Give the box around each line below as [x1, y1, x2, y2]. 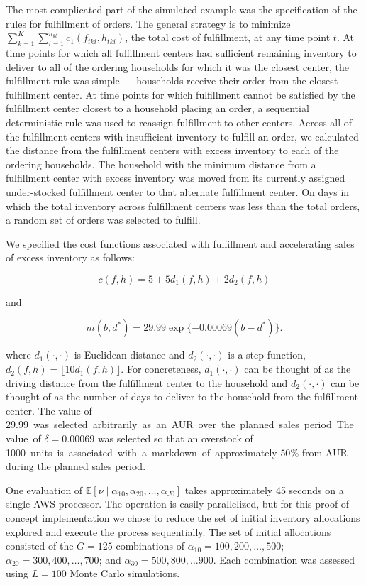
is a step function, [228, 347, 306, 362]
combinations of [116, 538, 184, 553]
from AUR [301, 444, 348, 459]
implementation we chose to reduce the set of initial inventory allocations [42, 510, 360, 525]
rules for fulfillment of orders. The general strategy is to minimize [6, 16, 291, 31]
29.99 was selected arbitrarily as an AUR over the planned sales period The [6, 417, 354, 432]
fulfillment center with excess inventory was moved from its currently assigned [6, 170, 345, 185]
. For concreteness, [121, 361, 201, 376]
